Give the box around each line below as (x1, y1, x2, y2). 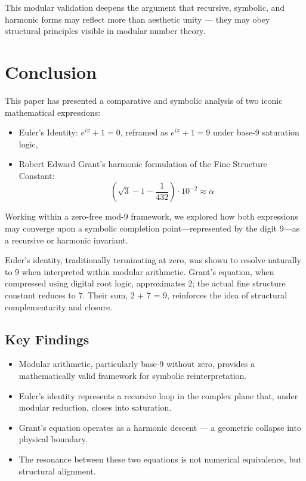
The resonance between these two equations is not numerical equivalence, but (18, 452, 302, 465)
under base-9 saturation (212, 126, 299, 138)
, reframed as (120, 126, 168, 138)
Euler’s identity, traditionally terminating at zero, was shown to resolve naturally (5, 254, 301, 266)
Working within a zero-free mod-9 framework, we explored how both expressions (5, 210, 298, 223)
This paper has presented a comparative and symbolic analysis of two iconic (5, 94, 283, 106)
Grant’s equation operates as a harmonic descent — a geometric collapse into (18, 421, 301, 433)
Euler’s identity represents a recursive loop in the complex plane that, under (18, 389, 298, 402)
